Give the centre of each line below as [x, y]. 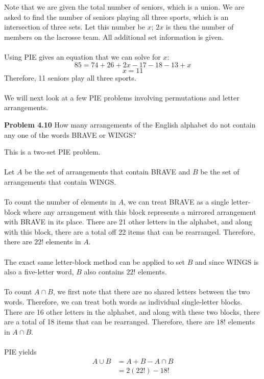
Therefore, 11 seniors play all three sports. [70, 77]
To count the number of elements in [60, 202]
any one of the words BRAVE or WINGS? [70, 134]
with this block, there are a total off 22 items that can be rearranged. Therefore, [130, 231]
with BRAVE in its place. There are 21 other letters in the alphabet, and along [128, 222]
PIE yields [20, 351]
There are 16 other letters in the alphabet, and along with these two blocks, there [132, 311]
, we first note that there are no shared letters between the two [151, 292]
